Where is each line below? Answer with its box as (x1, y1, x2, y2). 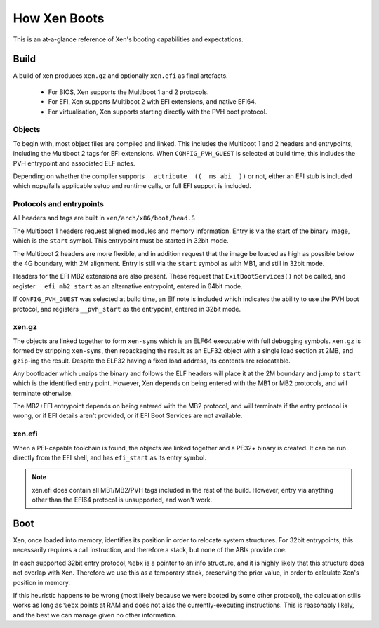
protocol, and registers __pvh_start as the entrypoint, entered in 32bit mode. (13, 305, 241, 313)
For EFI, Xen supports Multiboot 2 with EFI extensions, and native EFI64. (48, 98, 257, 106)
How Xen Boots (13, 11, 105, 26)
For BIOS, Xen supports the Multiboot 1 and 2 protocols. (48, 88, 210, 96)
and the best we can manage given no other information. (13, 610, 177, 619)
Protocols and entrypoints (13, 199, 105, 209)
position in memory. (13, 578, 70, 587)
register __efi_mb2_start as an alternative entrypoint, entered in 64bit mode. (13, 281, 243, 290)
